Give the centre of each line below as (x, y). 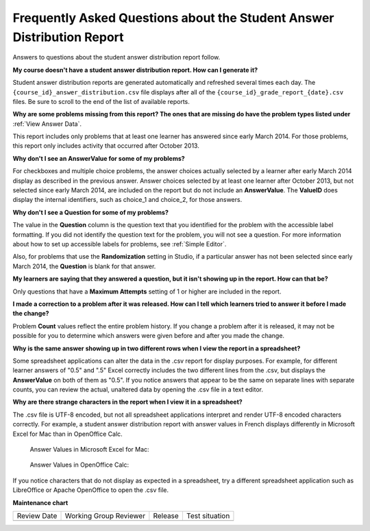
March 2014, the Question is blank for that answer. (84, 266)
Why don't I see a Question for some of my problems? (91, 212)
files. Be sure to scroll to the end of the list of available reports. (101, 101)
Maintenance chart (40, 502)
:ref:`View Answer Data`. (47, 124)
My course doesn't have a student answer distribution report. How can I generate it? (135, 70)
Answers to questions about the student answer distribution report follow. (116, 57)
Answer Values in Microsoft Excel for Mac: (90, 450)
